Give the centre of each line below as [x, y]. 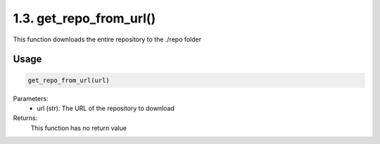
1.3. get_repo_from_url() [84, 18]
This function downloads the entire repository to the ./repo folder [107, 39]
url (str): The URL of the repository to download [106, 108]
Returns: [25, 118]
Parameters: [31, 98]
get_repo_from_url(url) [69, 80]
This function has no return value [78, 128]
